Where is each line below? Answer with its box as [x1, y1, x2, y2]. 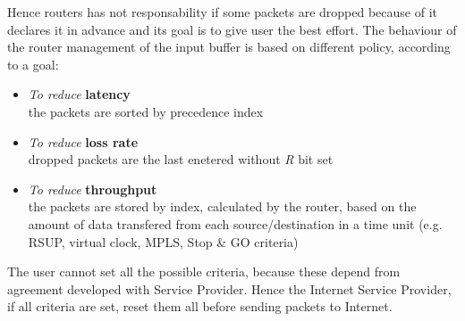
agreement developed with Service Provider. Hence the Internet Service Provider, [7, 279, 452, 298]
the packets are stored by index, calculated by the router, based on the [28, 197, 417, 216]
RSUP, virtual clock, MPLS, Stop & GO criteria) [28, 232, 299, 251]
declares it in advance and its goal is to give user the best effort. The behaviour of [7, 20, 457, 38]
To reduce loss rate [28, 132, 139, 151]
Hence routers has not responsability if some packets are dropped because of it [7, 3, 437, 21]
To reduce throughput [28, 179, 157, 198]
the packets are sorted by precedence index [28, 102, 264, 120]
